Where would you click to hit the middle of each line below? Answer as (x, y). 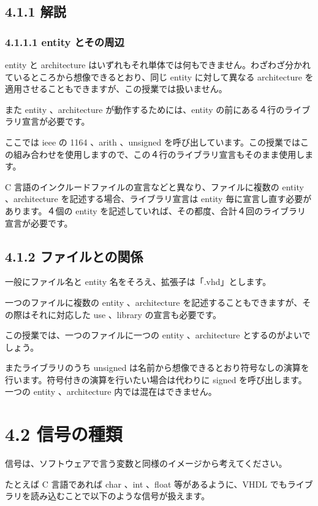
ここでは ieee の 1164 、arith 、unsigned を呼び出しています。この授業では (153, 142)
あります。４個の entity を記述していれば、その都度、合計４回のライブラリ (155, 210)
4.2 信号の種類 (64, 434)
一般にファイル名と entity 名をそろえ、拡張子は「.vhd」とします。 (138, 282)
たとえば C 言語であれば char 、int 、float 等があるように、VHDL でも (146, 484)
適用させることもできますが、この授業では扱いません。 (116, 89)
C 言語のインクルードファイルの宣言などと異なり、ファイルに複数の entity (154, 186)
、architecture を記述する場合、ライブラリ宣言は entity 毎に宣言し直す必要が (158, 199)
